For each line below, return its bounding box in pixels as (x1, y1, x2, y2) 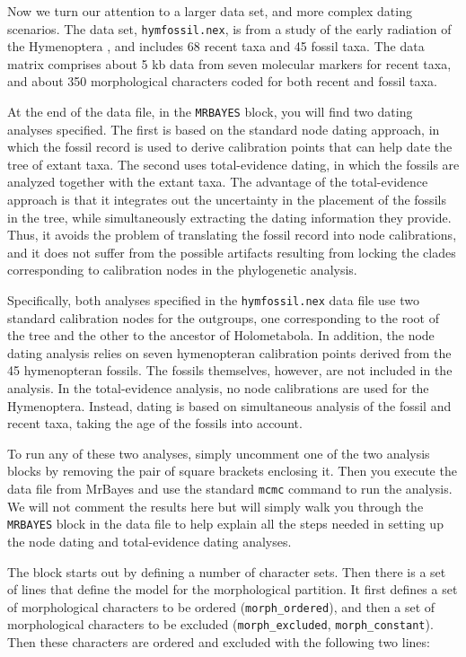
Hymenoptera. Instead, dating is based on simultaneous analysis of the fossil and (7, 396, 452, 415)
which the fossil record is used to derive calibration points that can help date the (7, 137, 453, 156)
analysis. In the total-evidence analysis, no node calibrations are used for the (7, 379, 429, 398)
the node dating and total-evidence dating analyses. (7, 531, 292, 550)
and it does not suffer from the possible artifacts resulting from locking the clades (7, 242, 456, 261)
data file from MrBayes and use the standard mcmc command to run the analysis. (7, 479, 453, 498)
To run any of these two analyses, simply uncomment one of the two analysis (7, 443, 430, 462)
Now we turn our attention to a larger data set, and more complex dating (7, 2, 412, 20)
